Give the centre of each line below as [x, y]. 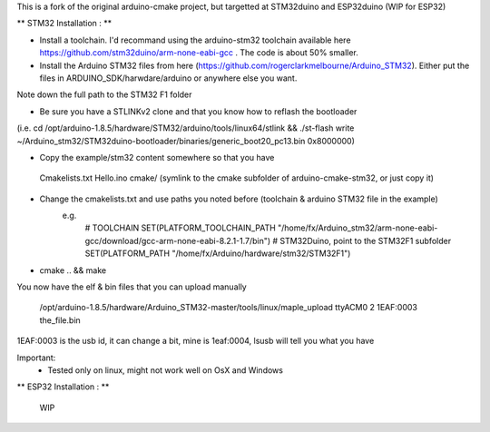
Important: [36, 358]
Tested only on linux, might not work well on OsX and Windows [165, 370]
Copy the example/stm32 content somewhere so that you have [157, 157]
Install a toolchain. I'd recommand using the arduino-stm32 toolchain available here [195, 40]
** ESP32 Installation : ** [63, 387]
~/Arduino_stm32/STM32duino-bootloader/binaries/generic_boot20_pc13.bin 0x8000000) [186, 141]
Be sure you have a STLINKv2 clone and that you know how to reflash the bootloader [198, 111]
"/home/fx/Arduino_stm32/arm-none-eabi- [358, 228]
